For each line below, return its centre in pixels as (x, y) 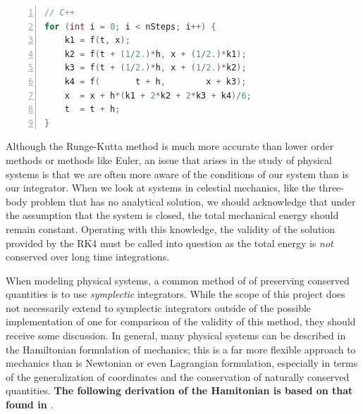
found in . (30, 404)
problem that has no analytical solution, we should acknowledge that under (193, 201)
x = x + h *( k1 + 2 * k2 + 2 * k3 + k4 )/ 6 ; (158, 95)
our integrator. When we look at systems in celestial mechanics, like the (161, 188)
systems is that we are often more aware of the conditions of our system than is (177, 174)
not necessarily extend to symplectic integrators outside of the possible (159, 307)
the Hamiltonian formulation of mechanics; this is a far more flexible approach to (181, 349)
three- (331, 188)
